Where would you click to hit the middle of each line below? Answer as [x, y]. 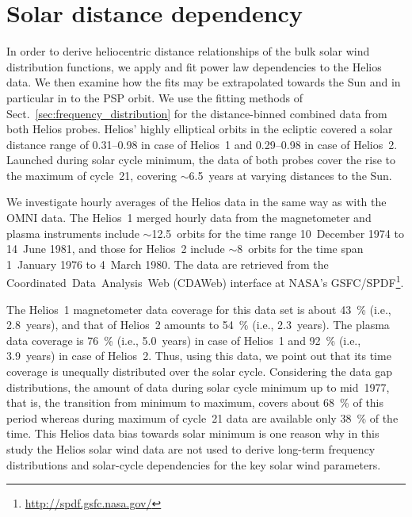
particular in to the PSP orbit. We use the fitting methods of [155, 97]
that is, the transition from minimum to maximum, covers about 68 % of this [195, 402]
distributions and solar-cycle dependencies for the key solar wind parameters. [194, 464]
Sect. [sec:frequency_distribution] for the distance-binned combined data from [197, 113]
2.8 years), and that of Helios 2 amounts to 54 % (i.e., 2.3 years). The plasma [198, 325]
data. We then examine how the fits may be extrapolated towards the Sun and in [204, 82]
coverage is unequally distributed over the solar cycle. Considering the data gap [200, 371]
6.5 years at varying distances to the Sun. [290, 175]
